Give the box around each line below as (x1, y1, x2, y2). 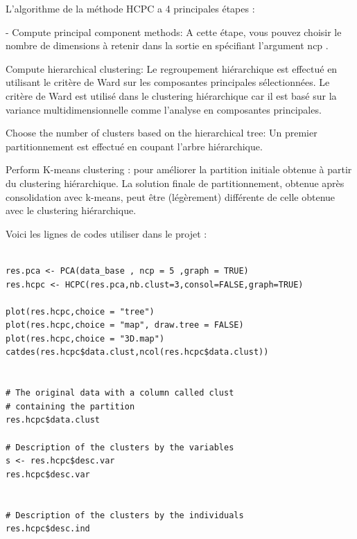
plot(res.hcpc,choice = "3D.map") (6, 333, 165, 344)
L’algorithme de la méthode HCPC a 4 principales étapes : (6, 1, 255, 15)
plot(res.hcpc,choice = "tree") (6, 306, 155, 317)
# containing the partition (6, 401, 135, 412)
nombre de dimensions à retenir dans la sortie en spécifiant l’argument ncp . (6, 38, 329, 53)
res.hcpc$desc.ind (6, 524, 90, 534)
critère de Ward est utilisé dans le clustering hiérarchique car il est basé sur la (6, 88, 337, 103)
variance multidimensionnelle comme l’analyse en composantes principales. (6, 102, 322, 116)
